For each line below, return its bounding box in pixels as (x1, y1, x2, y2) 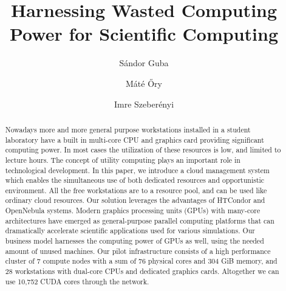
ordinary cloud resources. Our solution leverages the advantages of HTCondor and (5, 195, 265, 205)
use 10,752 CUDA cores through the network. (5, 276, 149, 286)
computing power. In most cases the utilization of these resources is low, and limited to (5, 145, 281, 155)
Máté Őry (126, 77, 162, 89)
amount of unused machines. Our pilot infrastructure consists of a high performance (5, 245, 271, 256)
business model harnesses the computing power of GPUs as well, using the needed (5, 236, 264, 246)
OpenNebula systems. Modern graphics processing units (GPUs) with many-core (5, 205, 260, 216)
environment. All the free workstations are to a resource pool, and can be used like (5, 185, 267, 195)
